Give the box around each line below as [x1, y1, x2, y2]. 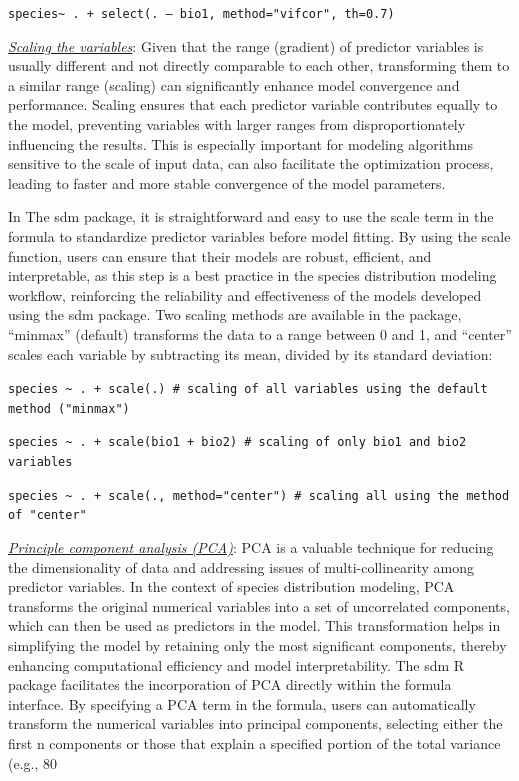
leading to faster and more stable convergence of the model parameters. [8, 172, 446, 193]
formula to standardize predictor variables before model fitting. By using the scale [8, 226, 511, 246]
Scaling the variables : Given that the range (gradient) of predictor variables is [8, 35, 484, 56]
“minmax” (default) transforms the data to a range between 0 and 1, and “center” [8, 323, 512, 344]
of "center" [8, 508, 87, 523]
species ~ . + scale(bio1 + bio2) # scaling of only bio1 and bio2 [8, 435, 467, 450]
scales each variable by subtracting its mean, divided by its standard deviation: [8, 343, 493, 364]
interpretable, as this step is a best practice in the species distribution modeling [8, 265, 497, 286]
